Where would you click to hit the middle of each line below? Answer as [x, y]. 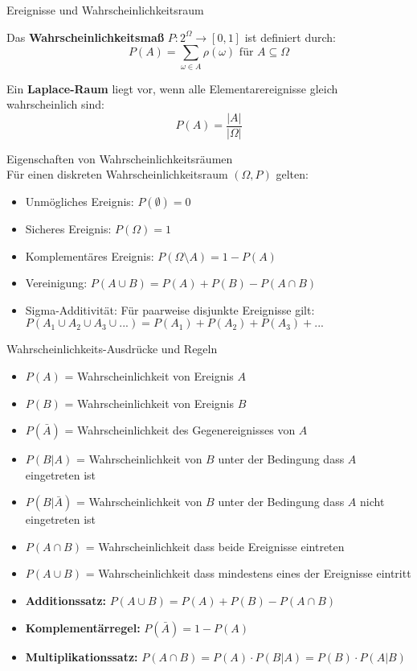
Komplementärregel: [83, 627]
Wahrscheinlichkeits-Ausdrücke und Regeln [112, 349]
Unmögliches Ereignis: [80, 201]
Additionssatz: [66, 601]
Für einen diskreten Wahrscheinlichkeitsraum [117, 174]
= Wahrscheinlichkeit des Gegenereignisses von [180, 430]
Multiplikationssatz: [82, 656]
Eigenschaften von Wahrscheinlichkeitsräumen [120, 158]
